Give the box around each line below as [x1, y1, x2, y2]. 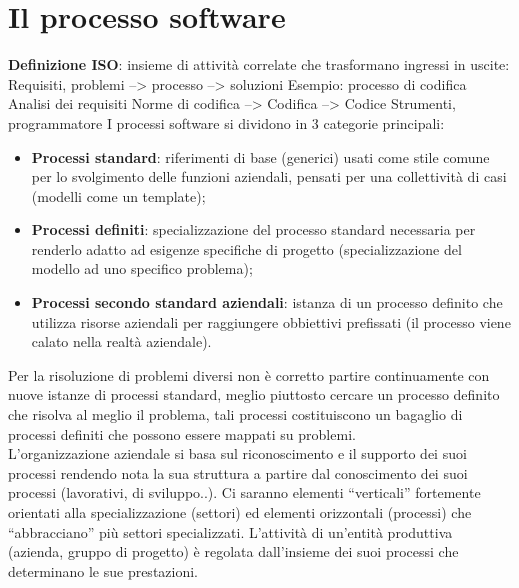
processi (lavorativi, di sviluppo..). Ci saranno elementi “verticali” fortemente [8, 482, 481, 503]
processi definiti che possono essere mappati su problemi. [8, 423, 356, 444]
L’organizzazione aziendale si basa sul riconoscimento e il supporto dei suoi [8, 443, 467, 464]
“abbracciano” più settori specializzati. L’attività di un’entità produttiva [8, 521, 453, 542]
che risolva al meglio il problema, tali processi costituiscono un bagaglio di [8, 404, 463, 425]
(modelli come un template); [31, 185, 206, 206]
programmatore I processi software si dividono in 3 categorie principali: [8, 112, 445, 133]
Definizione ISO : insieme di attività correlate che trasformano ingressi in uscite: [8, 54, 510, 75]
